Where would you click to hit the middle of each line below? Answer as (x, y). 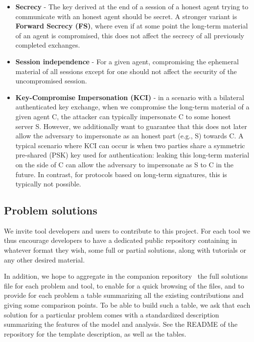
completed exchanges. (48, 45)
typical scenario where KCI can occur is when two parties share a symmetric (130, 145)
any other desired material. (45, 259)
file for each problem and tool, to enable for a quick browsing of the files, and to (124, 285)
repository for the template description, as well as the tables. (95, 333)
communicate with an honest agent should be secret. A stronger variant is (126, 16)
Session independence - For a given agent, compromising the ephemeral (127, 61)
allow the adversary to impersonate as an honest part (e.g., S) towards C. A (129, 136)
